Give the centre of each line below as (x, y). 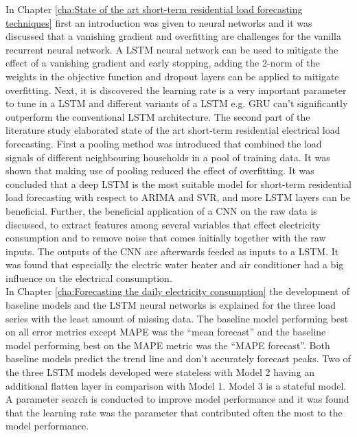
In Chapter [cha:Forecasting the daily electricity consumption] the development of (177, 291)
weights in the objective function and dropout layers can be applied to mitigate (172, 76)
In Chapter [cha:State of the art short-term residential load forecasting (154, 9)
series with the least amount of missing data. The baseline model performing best (177, 318)
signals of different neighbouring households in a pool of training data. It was (168, 157)
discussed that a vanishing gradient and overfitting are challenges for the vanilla (174, 36)
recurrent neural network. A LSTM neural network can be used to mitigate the (172, 49)
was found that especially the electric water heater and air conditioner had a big (175, 264)
